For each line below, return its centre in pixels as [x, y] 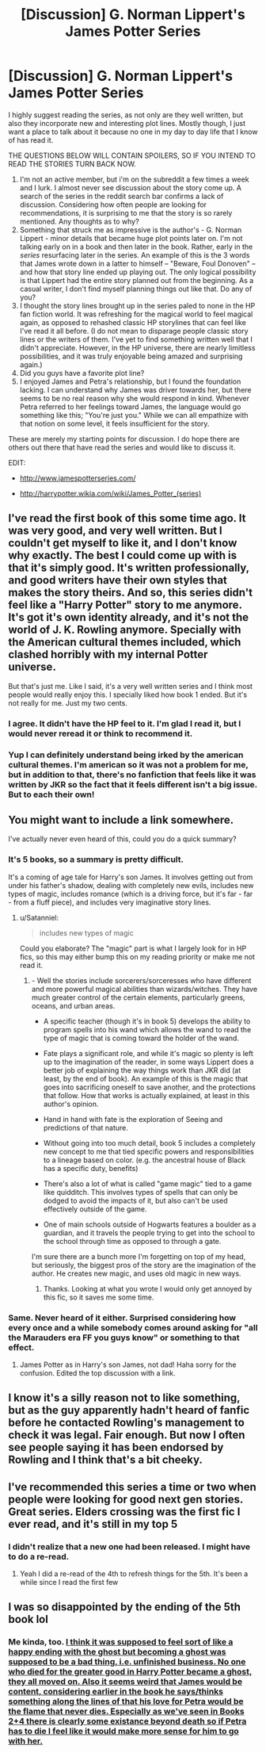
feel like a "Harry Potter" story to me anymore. [125, 605]
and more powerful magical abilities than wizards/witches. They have [144, 989]
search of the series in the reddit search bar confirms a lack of [122, 196]
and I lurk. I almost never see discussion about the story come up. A [130, 187]
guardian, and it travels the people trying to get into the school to [149, 1232]
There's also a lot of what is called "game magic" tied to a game [147, 1184]
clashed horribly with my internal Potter [108, 655]
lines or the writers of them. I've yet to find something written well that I [136, 339]
